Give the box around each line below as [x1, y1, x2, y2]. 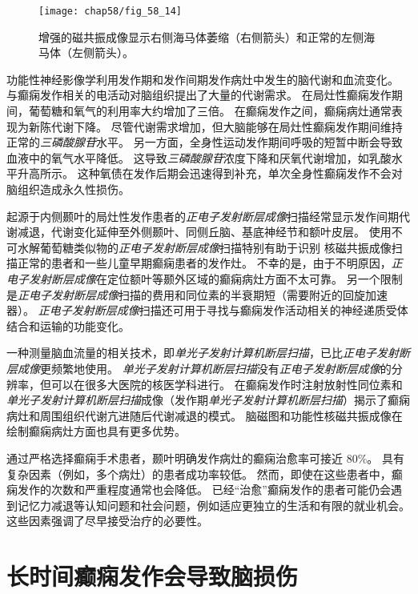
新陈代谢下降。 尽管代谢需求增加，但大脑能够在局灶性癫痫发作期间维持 [28, 118, 403, 134]
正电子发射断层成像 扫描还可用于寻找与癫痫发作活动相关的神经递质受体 [38, 302, 408, 319]
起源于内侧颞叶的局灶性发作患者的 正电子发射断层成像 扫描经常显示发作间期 [6, 207, 399, 224]
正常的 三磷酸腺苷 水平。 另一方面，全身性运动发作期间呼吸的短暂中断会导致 [6, 134, 403, 151]
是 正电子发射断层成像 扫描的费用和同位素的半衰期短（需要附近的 [6, 286, 343, 303]
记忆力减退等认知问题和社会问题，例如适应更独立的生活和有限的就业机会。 [17, 496, 410, 513]
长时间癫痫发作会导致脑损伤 [6, 560, 299, 592]
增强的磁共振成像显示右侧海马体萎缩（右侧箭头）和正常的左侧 [38, 28, 364, 45]
